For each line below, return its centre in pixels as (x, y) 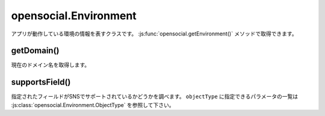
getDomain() (35, 51)
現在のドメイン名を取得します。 (51, 65)
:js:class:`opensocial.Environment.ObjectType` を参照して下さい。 (93, 105)
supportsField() (41, 82)
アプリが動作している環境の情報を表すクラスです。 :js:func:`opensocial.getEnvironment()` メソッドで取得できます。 (154, 34)
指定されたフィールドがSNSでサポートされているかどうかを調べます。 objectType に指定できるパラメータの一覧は (154, 97)
